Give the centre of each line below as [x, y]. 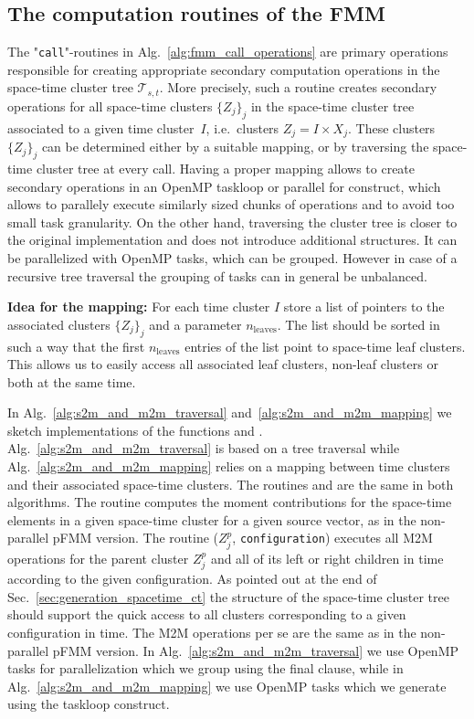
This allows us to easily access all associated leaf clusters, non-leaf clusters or [223, 364]
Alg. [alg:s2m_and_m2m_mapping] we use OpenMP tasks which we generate [227, 686]
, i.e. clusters [242, 127]
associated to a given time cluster [101, 127]
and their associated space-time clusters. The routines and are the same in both [231, 484]
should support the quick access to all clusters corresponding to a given [207, 614]
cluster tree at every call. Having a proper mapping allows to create [226, 168]
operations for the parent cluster [98, 558]
